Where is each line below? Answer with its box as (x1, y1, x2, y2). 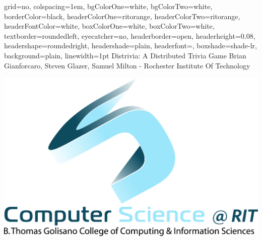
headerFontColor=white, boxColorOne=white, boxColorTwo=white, (4, 21, 215, 31)
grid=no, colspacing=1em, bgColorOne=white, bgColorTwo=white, (4, 1, 213, 11)
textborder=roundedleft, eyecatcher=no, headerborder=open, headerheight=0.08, (4, 30, 255, 41)
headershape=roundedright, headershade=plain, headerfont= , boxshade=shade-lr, (4, 40, 257, 51)
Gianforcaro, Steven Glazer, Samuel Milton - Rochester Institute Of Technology (4, 60, 250, 70)
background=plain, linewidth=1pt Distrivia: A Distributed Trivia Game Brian (4, 50, 246, 60)
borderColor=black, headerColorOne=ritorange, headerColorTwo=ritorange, (4, 11, 240, 21)
